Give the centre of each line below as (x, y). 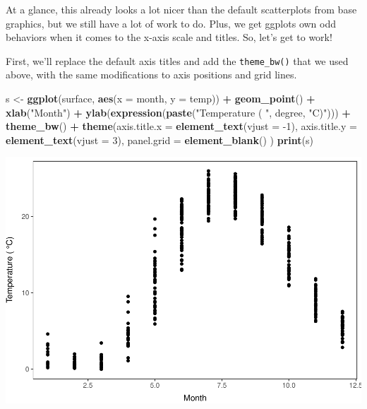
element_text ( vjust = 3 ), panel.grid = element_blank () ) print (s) (160, 140)
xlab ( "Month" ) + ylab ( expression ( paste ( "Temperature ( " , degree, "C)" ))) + (178, 112)
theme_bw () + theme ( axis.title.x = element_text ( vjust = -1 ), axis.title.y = (181, 126)
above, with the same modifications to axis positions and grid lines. (151, 75)
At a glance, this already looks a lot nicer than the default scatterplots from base (181, 9)
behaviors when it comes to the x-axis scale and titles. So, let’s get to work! (169, 37)
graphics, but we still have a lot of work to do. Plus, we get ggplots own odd (171, 23)
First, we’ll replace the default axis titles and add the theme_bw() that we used (177, 60)
